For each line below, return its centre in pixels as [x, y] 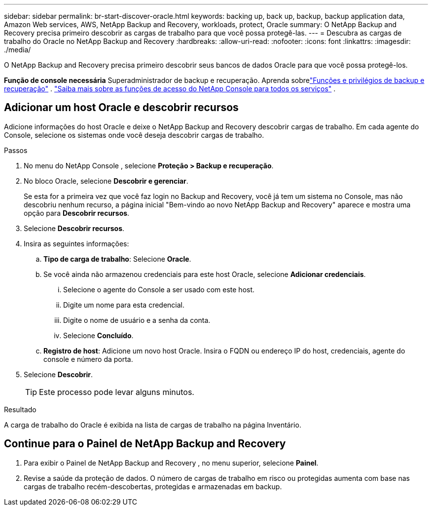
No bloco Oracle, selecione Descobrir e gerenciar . [106, 181]
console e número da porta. [88, 359]
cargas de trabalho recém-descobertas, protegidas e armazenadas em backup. [153, 486]
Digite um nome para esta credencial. [124, 305]
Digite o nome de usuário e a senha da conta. [137, 320]
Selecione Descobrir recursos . [74, 228]
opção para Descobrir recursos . [77, 213]
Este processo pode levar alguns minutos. [117, 392]
